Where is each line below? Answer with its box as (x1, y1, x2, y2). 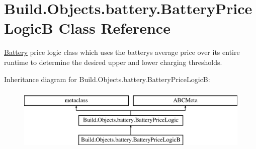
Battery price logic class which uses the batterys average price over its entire (4, 47, 240, 57)
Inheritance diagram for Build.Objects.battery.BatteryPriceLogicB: (4, 73, 210, 84)
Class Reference (58, 18, 170, 38)
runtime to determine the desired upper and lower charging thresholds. (4, 56, 222, 67)
